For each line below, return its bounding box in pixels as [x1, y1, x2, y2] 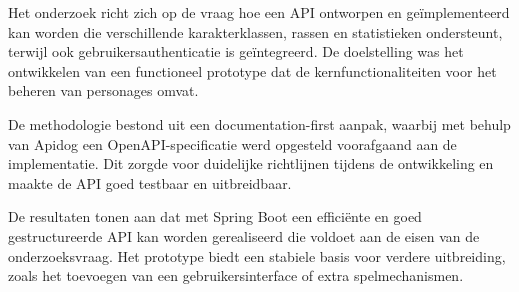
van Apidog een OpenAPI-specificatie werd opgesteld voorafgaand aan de [8, 133, 457, 154]
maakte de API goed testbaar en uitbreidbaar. [8, 172, 292, 193]
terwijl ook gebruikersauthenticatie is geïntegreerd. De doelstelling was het [8, 41, 464, 62]
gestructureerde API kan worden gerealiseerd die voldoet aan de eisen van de [8, 225, 480, 246]
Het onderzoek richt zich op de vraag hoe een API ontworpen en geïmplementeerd [8, 2, 510, 22]
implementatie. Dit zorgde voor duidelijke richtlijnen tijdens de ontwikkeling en [8, 153, 494, 174]
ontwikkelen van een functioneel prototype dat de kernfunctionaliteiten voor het [8, 60, 497, 81]
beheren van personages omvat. [8, 80, 199, 101]
